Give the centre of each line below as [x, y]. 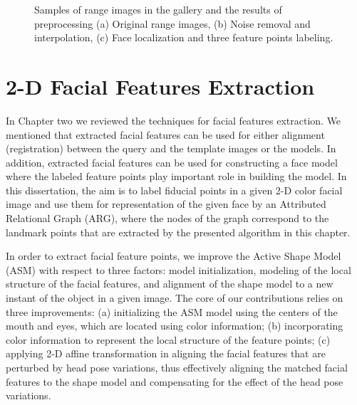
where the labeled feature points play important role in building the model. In [176, 176]
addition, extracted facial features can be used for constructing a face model [172, 162]
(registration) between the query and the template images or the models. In [171, 148]
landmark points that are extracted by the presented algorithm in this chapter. [178, 232]
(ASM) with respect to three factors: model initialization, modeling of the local [178, 269]
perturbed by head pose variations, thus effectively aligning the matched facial [177, 367]
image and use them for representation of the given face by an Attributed [166, 204]
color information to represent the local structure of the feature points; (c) [168, 339]
